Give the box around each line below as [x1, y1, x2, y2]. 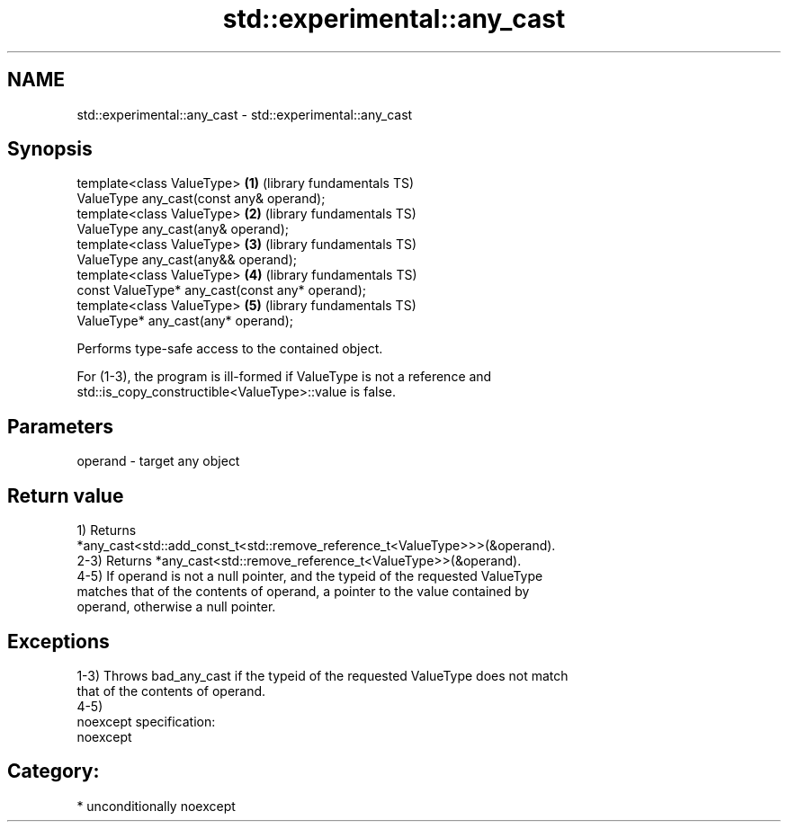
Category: [7, 760, 100, 783]
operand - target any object [76, 453, 240, 469]
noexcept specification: [76, 713, 216, 729]
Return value [7, 484, 124, 507]
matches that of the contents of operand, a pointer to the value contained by [76, 584, 530, 600]
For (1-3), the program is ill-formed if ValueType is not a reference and [76, 369, 492, 385]
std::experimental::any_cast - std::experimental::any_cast [76, 106, 413, 122]
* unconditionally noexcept [76, 798, 236, 814]
